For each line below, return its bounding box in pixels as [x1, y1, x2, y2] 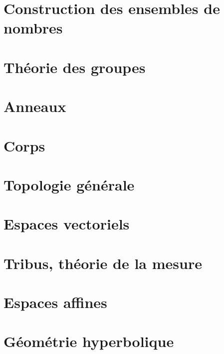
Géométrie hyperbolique [3, 331, 174, 351]
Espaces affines [3, 292, 107, 312]
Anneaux [3, 96, 66, 116]
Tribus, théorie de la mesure [3, 252, 202, 273]
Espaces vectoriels [3, 213, 130, 234]
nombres [3, 17, 63, 38]
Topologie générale [3, 174, 135, 194]
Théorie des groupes [3, 56, 146, 77]
